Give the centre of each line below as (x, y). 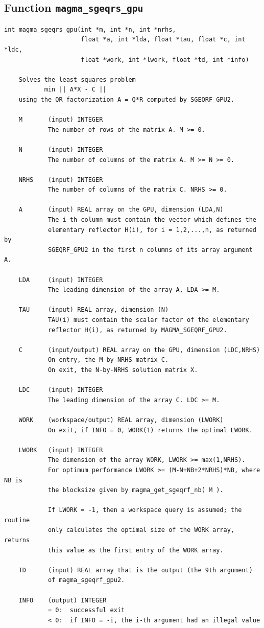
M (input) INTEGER (61, 120)
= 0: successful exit (86, 610)
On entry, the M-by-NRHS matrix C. (108, 360)
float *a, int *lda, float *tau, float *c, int (163, 40)
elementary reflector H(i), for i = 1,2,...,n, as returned (152, 230)
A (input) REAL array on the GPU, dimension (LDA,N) (121, 210)
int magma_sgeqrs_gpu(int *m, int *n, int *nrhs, (90, 29)
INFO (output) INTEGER (63, 600)
